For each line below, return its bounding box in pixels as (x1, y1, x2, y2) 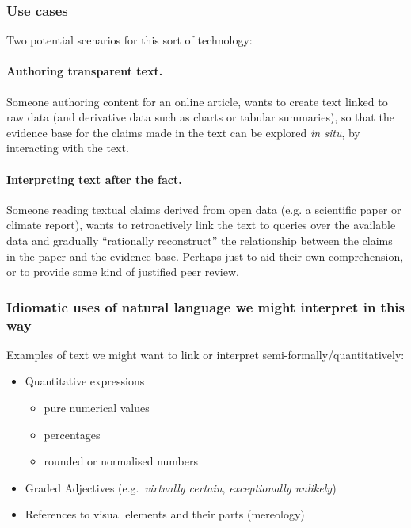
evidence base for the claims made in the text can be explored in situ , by (6, 124, 360, 140)
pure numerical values (44, 400, 150, 416)
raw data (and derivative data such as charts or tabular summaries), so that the (6, 109, 394, 125)
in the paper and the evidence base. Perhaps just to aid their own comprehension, (6, 247, 404, 264)
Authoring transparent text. (6, 63, 163, 79)
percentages (44, 426, 101, 442)
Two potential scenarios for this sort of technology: (6, 32, 253, 48)
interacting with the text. (6, 140, 129, 156)
